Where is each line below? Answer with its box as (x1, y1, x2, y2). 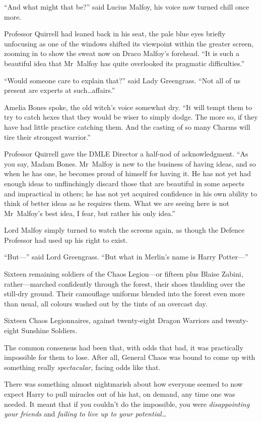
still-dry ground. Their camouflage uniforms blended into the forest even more (4, 288, 245, 299)
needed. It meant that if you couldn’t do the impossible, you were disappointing (4, 398, 250, 409)
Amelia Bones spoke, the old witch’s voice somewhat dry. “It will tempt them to (4, 101, 252, 112)
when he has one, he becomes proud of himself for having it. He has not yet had (4, 168, 251, 179)
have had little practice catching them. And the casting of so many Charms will (4, 121, 250, 132)
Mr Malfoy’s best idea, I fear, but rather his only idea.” (4, 207, 175, 218)
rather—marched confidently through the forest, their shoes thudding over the (4, 278, 245, 289)
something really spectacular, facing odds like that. (4, 361, 161, 372)
